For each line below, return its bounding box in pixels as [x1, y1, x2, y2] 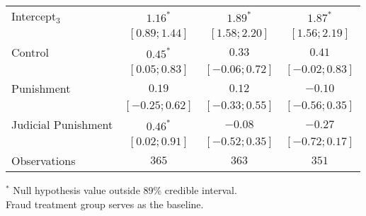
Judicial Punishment [11, 116, 113, 132]
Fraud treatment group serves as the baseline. [6, 196, 204, 211]
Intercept [11, 8, 57, 24]
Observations [11, 152, 76, 169]
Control [11, 44, 49, 60]
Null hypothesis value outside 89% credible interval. [13, 183, 237, 197]
